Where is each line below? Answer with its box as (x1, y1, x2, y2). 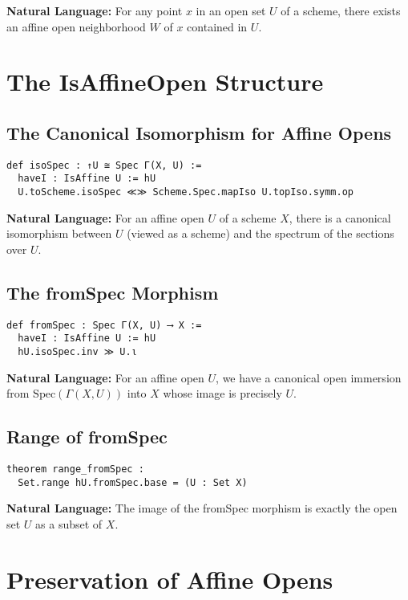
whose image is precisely (163, 385, 282, 402)
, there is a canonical (289, 209, 391, 226)
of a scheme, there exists (281, 2, 401, 18)
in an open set (196, 2, 266, 18)
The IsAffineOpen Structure (6, 65, 324, 98)
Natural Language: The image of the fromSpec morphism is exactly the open (6, 500, 398, 516)
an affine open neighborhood (6, 18, 146, 35)
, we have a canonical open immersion (216, 369, 402, 386)
